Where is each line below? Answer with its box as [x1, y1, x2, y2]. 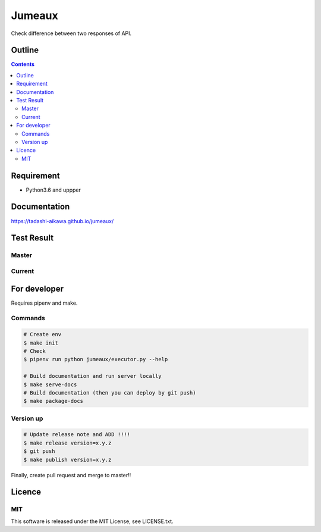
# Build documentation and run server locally [23, 373, 162, 380]
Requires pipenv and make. [11, 299, 78, 306]
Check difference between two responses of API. [11, 30, 132, 37]
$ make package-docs [23, 398, 83, 405]
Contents [11, 61, 35, 68]
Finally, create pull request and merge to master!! [11, 471, 131, 478]
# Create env [23, 331, 62, 338]
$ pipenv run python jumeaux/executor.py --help [23, 356, 168, 363]
